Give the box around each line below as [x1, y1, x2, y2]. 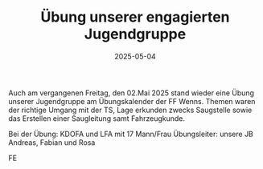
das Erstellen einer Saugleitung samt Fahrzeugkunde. [8, 113, 186, 123]
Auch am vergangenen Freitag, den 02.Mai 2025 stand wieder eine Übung [8, 88, 255, 98]
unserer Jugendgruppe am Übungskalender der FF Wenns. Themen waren [8, 96, 256, 106]
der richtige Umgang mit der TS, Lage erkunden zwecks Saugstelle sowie [8, 105, 253, 115]
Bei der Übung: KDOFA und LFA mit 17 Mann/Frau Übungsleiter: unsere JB [8, 129, 253, 139]
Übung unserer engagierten [39, 8, 231, 26]
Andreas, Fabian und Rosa [8, 137, 96, 147]
